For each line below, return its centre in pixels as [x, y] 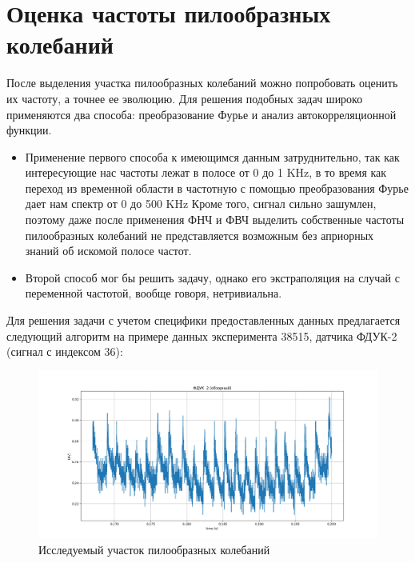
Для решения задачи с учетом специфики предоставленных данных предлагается [204, 320]
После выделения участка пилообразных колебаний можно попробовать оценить [202, 83]
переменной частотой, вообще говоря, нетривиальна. [154, 293]
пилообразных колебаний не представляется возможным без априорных [200, 235]
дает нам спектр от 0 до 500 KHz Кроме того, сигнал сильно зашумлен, [201, 204]
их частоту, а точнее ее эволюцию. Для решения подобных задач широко [185, 98]
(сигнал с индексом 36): [65, 351]
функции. [29, 130]
